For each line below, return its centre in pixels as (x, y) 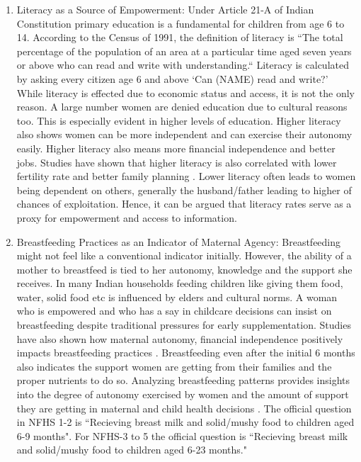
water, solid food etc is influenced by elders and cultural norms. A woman (177, 297)
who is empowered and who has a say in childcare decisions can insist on (174, 311)
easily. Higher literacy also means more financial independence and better (176, 148)
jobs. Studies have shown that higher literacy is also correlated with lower (177, 162)
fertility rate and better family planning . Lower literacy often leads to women (186, 176)
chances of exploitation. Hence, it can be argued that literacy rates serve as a (184, 204)
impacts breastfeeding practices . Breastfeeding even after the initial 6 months (186, 353)
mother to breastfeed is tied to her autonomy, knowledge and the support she (184, 269)
